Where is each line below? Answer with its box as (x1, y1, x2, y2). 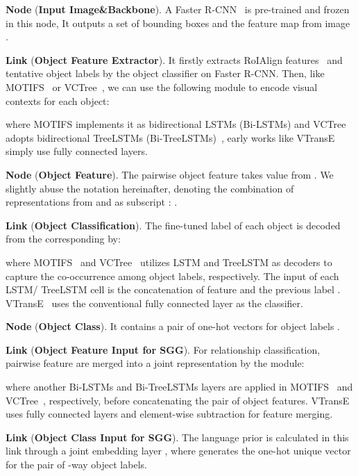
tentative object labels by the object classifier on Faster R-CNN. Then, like (6, 66, 325, 81)
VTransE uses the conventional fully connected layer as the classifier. (6, 295, 303, 310)
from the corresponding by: (6, 231, 121, 246)
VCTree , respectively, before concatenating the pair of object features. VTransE (6, 393, 350, 407)
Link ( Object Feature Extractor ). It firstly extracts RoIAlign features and (6, 52, 343, 67)
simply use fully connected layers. (6, 144, 148, 158)
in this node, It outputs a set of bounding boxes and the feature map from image (6, 15, 350, 30)
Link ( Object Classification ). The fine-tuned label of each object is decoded (6, 218, 341, 232)
